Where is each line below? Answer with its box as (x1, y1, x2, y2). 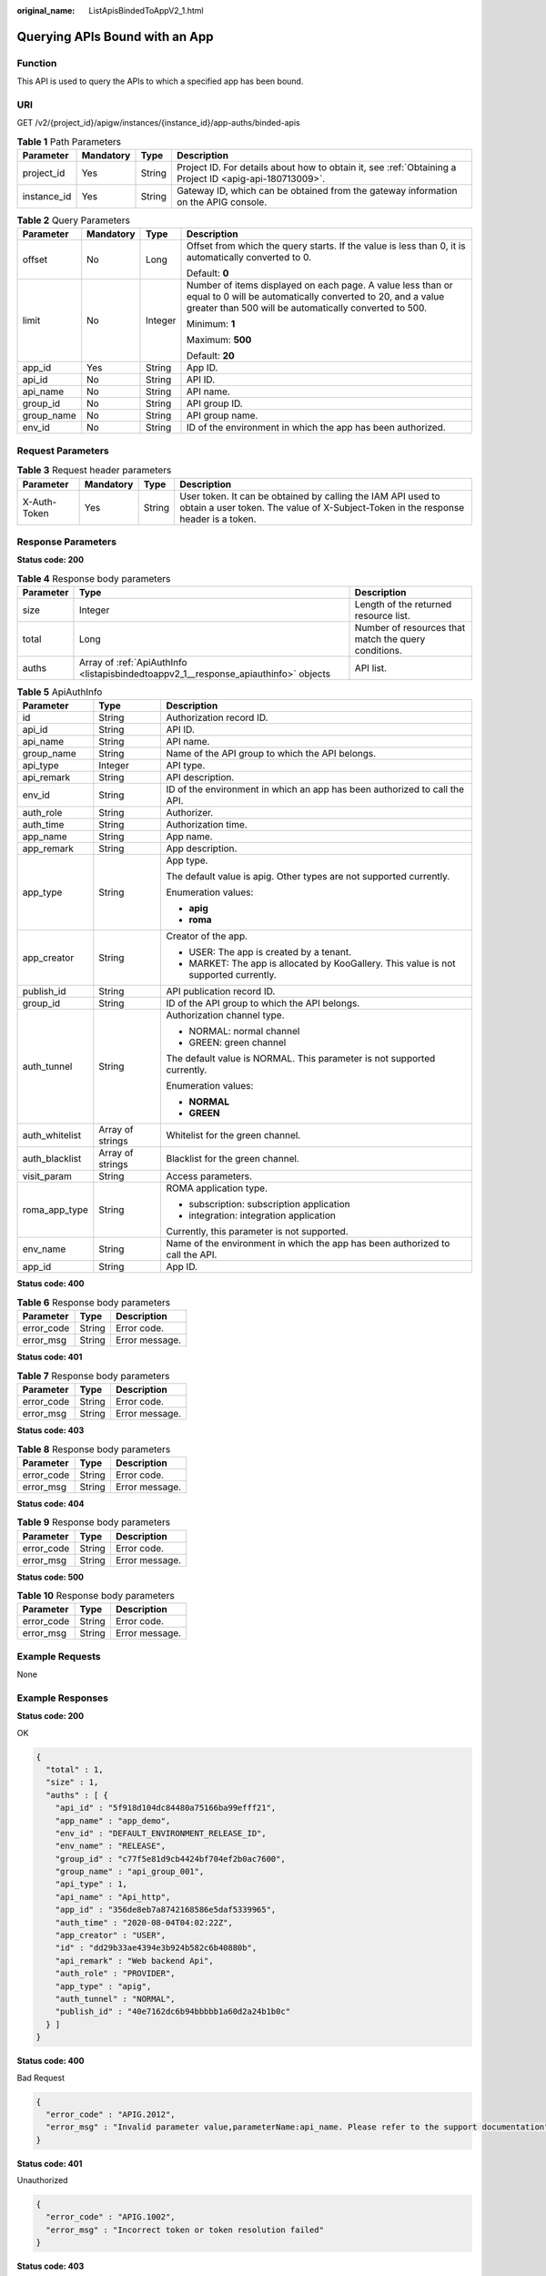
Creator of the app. (166, 930, 248, 942)
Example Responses (16, 1692, 109, 1704)
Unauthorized (16, 2175, 68, 2186)
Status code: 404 (16, 1498, 85, 1509)
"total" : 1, (45, 1764, 104, 1774)
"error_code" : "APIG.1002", (45, 2212, 177, 2222)
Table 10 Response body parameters (16, 1590, 175, 1602)
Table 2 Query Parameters (16, 214, 131, 227)
